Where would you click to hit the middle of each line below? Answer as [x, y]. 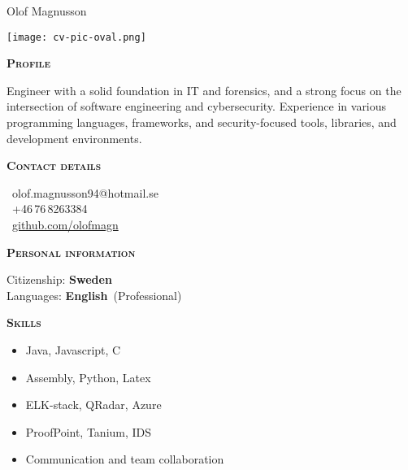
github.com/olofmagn [65, 224]
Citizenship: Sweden [59, 279]
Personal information [71, 252]
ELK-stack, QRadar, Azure [93, 405]
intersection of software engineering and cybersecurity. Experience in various [197, 106]
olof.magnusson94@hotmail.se [85, 192]
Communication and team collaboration [125, 459]
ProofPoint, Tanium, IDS [89, 431]
